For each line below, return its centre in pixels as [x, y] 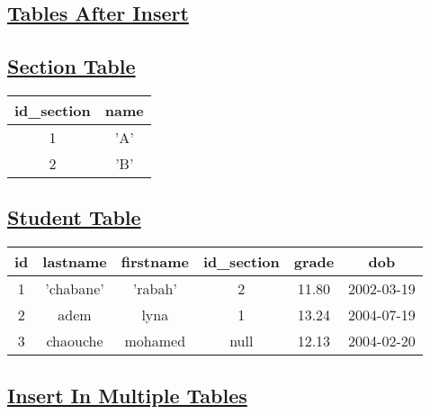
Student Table [74, 217]
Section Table [72, 66]
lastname [75, 262]
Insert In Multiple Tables [127, 395]
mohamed [155, 341]
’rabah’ [155, 289]
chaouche [75, 341]
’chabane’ [75, 289]
